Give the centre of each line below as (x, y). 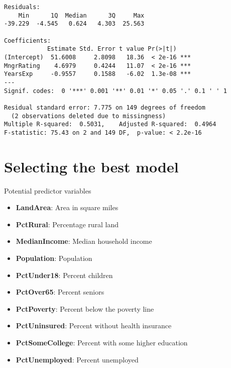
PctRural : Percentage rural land (67, 224)
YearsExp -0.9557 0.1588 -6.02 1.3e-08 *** (98, 74)
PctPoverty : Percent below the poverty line (85, 308)
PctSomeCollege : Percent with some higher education (102, 342)
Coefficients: (28, 40)
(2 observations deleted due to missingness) (89, 116)
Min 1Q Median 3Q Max (81, 15)
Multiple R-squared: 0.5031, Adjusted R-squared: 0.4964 (110, 124)
